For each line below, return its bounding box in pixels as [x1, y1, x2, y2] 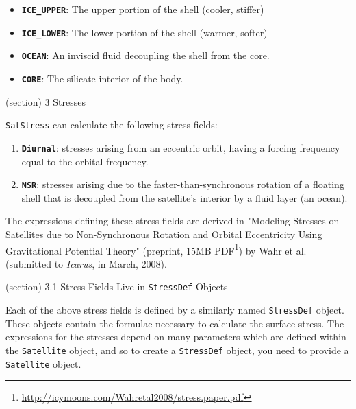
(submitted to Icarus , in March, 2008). [5, 256, 167, 270]
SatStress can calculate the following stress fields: [5, 117, 218, 132]
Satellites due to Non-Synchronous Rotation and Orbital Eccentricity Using [5, 226, 322, 241]
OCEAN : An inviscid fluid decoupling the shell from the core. [21, 48, 270, 62]
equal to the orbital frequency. [21, 154, 149, 168]
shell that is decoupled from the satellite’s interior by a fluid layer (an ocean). [21, 190, 348, 204]
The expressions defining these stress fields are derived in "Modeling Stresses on [5, 213, 340, 228]
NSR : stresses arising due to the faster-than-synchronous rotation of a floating [21, 177, 344, 191]
